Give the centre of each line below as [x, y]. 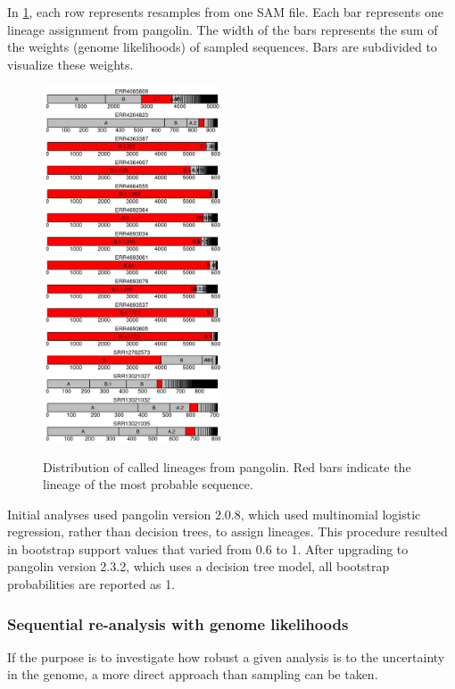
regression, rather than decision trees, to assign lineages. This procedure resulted [227, 531]
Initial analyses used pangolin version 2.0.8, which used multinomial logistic [214, 514]
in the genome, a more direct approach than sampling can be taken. [193, 674]
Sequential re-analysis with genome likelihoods [178, 623]
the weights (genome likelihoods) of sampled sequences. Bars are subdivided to [222, 47]
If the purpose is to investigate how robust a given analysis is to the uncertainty [226, 656]
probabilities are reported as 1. [91, 584]
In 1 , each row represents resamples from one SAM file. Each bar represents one [225, 12]
